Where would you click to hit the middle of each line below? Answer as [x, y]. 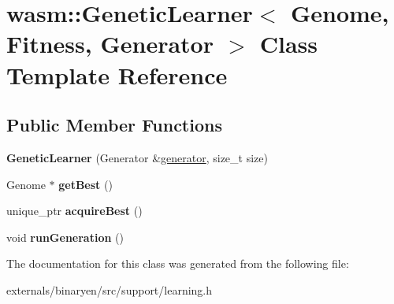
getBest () [85, 184]
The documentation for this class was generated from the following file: [178, 263]
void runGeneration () [65, 237]
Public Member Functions [114, 125]
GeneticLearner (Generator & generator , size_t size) [137, 157]
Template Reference [117, 74]
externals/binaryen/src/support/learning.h [110, 289]
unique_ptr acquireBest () [74, 211]
